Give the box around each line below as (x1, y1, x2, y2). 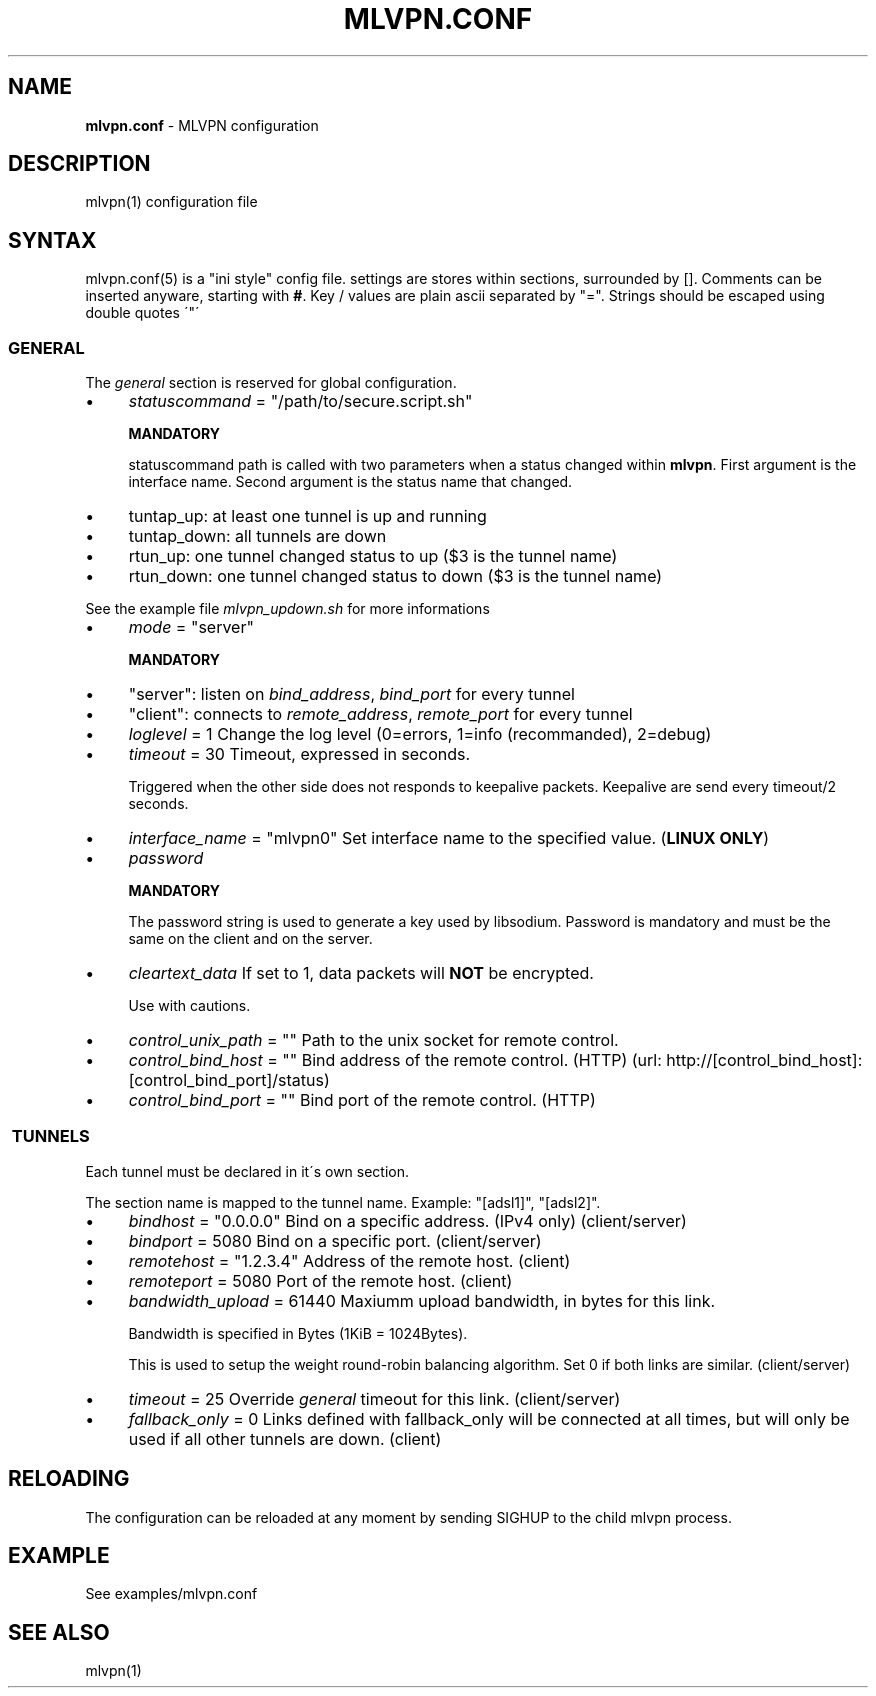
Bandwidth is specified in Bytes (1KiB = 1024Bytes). (128, 1324, 468, 1342)
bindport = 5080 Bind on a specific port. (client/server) (128, 1230, 542, 1251)
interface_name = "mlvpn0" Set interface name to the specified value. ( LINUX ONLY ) (128, 828, 770, 849)
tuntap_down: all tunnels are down (128, 526, 387, 547)
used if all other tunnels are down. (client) (128, 1428, 442, 1449)
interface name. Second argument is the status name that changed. (128, 473, 573, 491)
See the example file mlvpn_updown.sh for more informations (85, 600, 490, 618)
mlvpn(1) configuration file (85, 193, 258, 211)
